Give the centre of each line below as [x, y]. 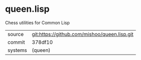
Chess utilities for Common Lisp [37, 23]
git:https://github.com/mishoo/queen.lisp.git [83, 34]
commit [16, 42]
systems [17, 50]
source [16, 34]
